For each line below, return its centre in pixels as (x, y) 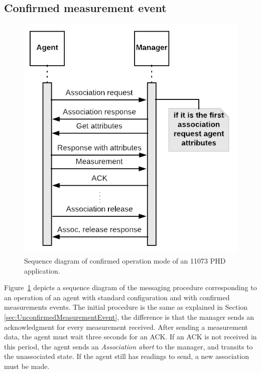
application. (42, 270)
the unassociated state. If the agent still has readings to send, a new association (126, 356)
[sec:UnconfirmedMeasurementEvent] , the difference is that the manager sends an (129, 317)
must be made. (27, 366)
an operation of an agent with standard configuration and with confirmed (117, 297)
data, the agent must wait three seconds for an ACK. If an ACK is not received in (130, 337)
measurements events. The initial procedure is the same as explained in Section (126, 307)
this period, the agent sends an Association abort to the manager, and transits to (128, 346)
